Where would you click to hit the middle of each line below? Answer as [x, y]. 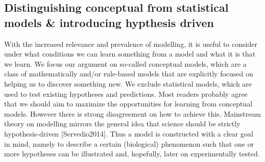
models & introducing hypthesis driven [109, 22]
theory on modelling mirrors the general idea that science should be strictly [122, 124]
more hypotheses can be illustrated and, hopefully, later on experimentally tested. [132, 154]
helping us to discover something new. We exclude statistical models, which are [128, 83]
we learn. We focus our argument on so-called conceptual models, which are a [125, 63]
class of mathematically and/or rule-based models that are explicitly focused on [129, 74]
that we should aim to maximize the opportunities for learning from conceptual [128, 104]
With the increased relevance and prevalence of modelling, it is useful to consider [131, 44]
